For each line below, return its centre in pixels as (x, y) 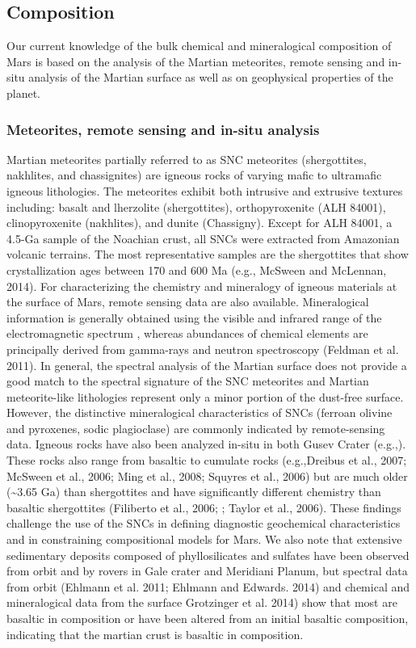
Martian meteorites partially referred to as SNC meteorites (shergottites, (187, 159)
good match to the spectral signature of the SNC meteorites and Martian (188, 381)
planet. (24, 93)
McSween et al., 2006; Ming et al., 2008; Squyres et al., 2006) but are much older (207, 475)
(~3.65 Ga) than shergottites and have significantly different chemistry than (194, 492)
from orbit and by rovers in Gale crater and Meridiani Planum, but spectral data (207, 571)
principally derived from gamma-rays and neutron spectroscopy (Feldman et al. (203, 349)
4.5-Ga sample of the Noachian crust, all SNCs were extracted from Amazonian (203, 238)
